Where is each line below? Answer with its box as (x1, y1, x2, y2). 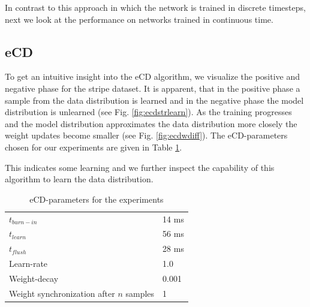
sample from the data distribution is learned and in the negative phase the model (5, 94, 304, 106)
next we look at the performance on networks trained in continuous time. (5, 13, 273, 25)
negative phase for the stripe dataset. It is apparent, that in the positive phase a (5, 82, 300, 94)
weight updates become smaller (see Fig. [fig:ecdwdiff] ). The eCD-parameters (5, 129, 288, 142)
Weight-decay (9, 272, 59, 284)
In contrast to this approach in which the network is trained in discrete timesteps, (5, 1, 306, 13)
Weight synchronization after (9, 287, 115, 299)
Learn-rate (9, 257, 48, 270)
